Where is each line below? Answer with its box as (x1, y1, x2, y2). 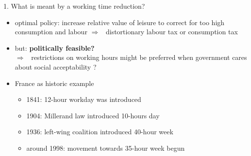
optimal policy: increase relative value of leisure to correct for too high (15, 17, 225, 27)
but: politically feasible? (15, 43, 95, 53)
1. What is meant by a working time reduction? (3, 1, 145, 11)
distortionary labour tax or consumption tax (105, 27, 238, 37)
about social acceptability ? (15, 61, 97, 71)
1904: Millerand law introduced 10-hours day (26, 110, 160, 120)
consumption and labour (15, 27, 87, 37)
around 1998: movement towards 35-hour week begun (26, 142, 185, 153)
